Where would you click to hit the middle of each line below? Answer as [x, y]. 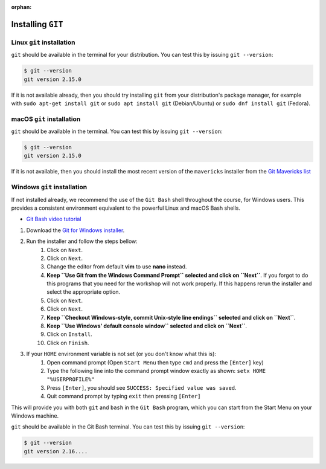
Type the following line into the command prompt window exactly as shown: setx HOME [156, 370]
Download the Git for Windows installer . [75, 230]
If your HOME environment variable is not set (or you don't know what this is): [121, 354]
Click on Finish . [68, 343]
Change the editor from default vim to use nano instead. [117, 267]
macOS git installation [46, 119]
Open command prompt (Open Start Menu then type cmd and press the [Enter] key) [155, 362]
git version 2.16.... [56, 451]
